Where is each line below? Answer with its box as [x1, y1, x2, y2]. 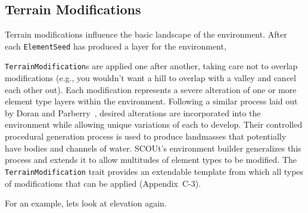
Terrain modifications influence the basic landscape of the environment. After [5, 28, 287, 41]
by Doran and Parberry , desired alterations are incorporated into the [5, 106, 261, 119]
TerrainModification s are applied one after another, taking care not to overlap [5, 60, 298, 72]
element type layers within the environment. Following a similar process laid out [5, 95, 298, 107]
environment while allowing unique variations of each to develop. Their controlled [5, 118, 303, 131]
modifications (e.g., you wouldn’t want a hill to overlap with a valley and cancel [5, 72, 296, 84]
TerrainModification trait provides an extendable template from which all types [5, 165, 304, 177]
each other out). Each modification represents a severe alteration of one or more [5, 83, 297, 95]
